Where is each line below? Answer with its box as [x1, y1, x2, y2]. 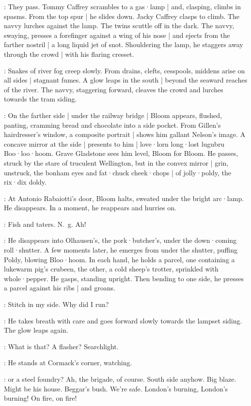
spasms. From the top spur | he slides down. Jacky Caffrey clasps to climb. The [4, 11, 240, 21]
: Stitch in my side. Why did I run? [4, 299, 109, 309]
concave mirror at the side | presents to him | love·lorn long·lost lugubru [4, 138, 225, 149]
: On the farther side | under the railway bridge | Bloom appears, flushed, [4, 110, 222, 120]
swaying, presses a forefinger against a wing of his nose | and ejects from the [4, 30, 230, 40]
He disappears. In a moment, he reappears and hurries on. [4, 203, 176, 213]
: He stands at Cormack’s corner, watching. [4, 357, 132, 368]
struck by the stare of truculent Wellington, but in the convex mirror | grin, [4, 157, 229, 168]
